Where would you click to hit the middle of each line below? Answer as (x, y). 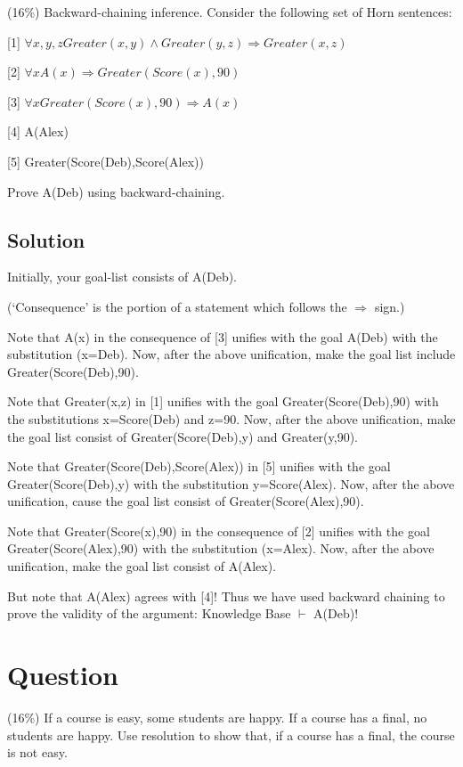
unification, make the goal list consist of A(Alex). (142, 566)
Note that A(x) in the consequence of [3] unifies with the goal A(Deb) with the (223, 336)
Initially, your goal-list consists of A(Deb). (122, 277)
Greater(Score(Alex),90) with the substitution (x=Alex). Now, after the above (221, 548)
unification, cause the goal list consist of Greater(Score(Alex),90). (186, 501)
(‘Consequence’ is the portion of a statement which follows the (177, 306)
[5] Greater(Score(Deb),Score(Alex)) (106, 161)
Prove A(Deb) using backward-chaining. (116, 191)
